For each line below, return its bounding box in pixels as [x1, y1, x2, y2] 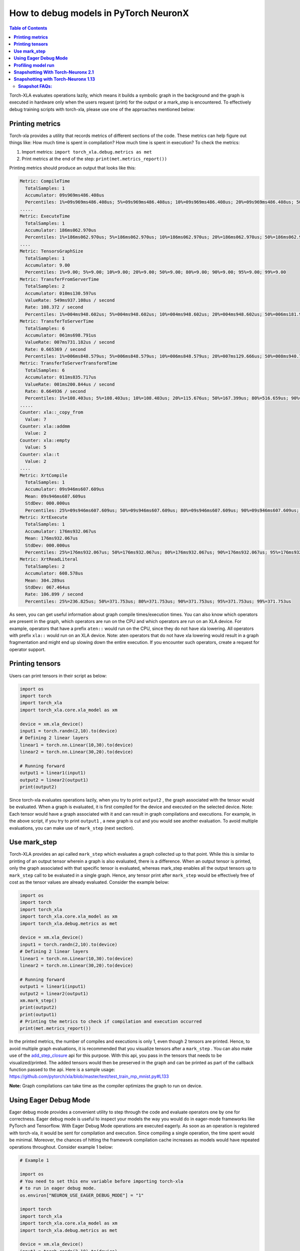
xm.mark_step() [19, 997, 57, 1003]
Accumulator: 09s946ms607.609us [25, 486, 104, 492]
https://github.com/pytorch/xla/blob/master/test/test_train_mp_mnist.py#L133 [9, 1073, 169, 1079]
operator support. [9, 646, 46, 653]
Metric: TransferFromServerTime [19, 276, 99, 282]
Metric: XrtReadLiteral [19, 556, 78, 562]
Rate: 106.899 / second [25, 591, 83, 597]
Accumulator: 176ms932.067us [25, 528, 97, 534]
